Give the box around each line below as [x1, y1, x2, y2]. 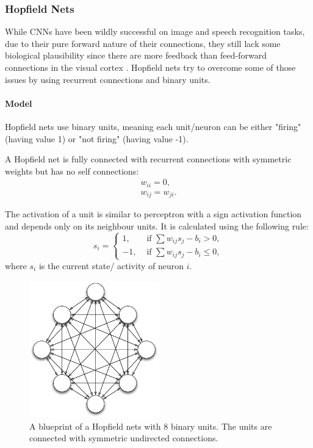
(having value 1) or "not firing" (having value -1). [5, 132, 189, 145]
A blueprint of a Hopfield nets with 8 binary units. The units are [29, 419, 272, 432]
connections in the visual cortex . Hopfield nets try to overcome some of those [5, 61, 296, 73]
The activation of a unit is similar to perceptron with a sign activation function [5, 208, 302, 220]
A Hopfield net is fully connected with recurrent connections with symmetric [5, 153, 292, 165]
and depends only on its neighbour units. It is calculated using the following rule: [5, 219, 309, 232]
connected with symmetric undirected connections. [29, 432, 218, 444]
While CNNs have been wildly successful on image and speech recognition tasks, [5, 25, 305, 38]
